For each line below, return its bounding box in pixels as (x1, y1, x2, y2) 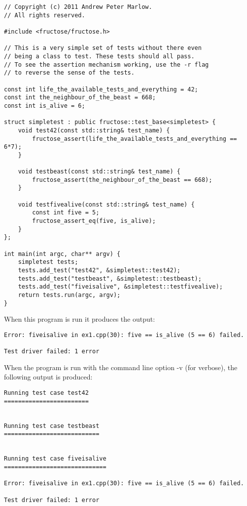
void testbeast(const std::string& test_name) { (18, 168, 180, 175)
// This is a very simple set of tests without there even (4, 44, 202, 52)
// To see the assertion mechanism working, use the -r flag (4, 61, 209, 68)
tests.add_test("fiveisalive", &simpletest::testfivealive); (18, 283, 223, 291)
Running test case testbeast (4, 422, 100, 429)
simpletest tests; (18, 258, 78, 266)
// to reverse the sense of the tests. (4, 69, 135, 77)
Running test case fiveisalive (4, 455, 106, 463)
